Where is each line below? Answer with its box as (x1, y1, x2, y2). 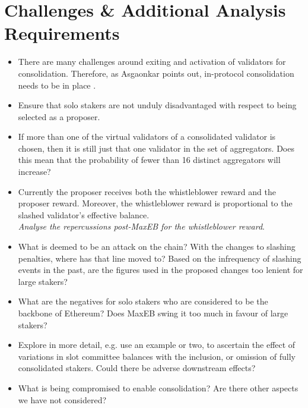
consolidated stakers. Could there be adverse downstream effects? (18, 362, 256, 374)
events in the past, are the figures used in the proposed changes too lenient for (18, 263, 303, 276)
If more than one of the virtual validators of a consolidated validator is (18, 130, 276, 143)
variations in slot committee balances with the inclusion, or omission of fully (18, 350, 296, 362)
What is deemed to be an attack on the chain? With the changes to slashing (18, 240, 296, 253)
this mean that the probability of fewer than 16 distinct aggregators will (18, 153, 281, 166)
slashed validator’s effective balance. (18, 208, 150, 221)
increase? (18, 165, 51, 178)
